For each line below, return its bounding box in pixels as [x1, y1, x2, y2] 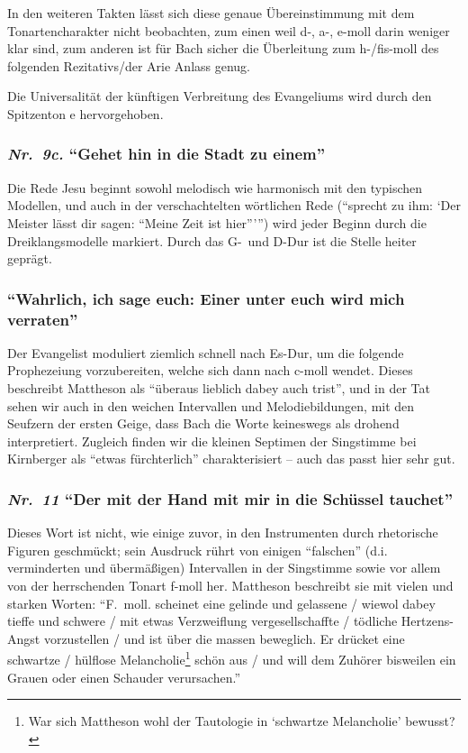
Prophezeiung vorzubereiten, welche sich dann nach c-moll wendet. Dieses [7, 361, 413, 380]
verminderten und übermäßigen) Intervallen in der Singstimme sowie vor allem [7, 558, 441, 577]
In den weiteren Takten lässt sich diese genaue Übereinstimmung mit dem [7, 4, 415, 22]
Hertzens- [400, 611, 454, 630]
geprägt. [7, 249, 52, 268]
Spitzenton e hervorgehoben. [7, 104, 164, 123]
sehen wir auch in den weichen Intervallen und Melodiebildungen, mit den [7, 396, 415, 415]
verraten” [7, 308, 78, 330]
